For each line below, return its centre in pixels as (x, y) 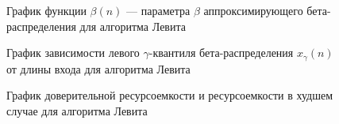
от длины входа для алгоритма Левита (98, 68)
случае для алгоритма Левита (77, 110)
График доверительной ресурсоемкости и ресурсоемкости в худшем (170, 95)
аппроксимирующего (253, 10)
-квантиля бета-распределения (221, 53)
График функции (46, 10)
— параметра (158, 10)
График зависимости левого (73, 53)
